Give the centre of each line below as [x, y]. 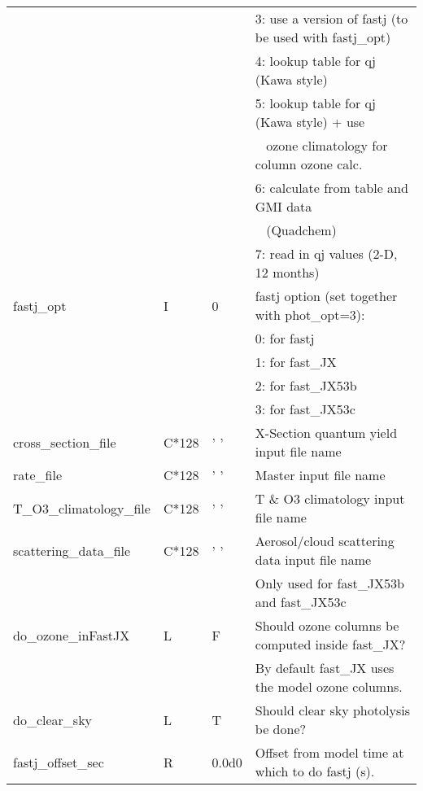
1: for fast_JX [296, 362]
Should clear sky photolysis [332, 710]
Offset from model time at [329, 752]
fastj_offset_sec [59, 762]
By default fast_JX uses [325, 668]
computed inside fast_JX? [330, 644]
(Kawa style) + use [310, 122]
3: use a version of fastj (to [331, 18]
